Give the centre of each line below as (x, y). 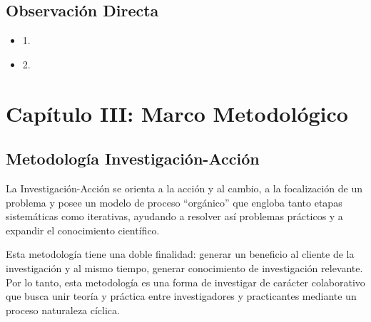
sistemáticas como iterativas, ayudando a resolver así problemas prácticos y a (174, 216)
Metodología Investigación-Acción (133, 159)
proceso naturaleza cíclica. (63, 310)
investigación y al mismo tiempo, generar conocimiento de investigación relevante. (184, 268)
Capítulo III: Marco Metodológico (177, 113)
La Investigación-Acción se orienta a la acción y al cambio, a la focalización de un (184, 188)
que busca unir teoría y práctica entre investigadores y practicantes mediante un (181, 296)
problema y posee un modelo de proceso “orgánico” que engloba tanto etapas (174, 202)
